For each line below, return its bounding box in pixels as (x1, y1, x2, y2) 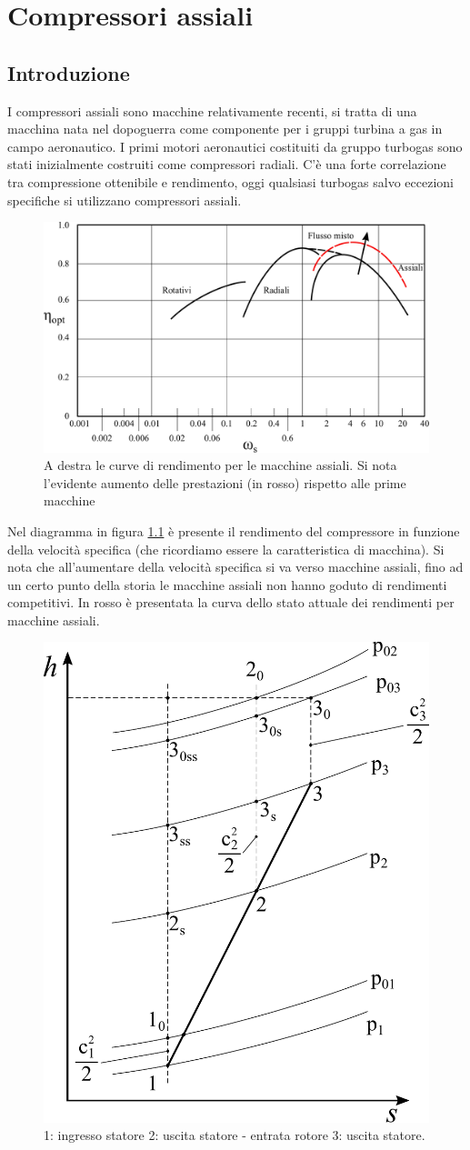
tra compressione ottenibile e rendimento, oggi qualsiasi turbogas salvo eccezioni (7, 172, 454, 191)
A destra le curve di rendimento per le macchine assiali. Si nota (44, 455, 397, 475)
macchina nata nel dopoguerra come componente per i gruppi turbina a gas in (7, 119, 443, 138)
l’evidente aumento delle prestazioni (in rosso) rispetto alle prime (44, 473, 406, 492)
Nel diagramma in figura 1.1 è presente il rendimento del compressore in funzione (7, 521, 460, 540)
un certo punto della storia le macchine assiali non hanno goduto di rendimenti (7, 575, 447, 594)
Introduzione (7, 58, 130, 86)
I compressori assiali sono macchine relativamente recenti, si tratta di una (7, 101, 417, 120)
